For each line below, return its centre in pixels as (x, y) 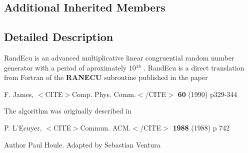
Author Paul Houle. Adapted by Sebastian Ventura (82, 144)
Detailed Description (59, 37)
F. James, (19, 94)
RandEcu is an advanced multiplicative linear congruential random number (119, 57)
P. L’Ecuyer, (23, 127)
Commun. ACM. (105, 127)
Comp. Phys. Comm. (104, 94)
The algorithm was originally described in (68, 111)
